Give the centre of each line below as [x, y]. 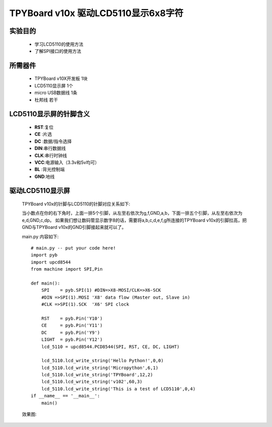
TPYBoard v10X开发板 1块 [61, 78]
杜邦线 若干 [46, 100]
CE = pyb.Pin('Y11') [72, 325]
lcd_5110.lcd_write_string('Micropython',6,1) [100, 368]
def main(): [46, 283]
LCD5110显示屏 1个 [54, 86]
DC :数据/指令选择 [53, 141]
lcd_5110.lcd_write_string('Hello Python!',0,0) [102, 361]
